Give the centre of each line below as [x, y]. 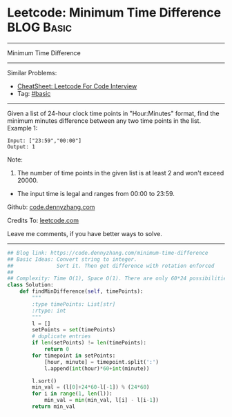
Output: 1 [21, 146]
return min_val [54, 407]
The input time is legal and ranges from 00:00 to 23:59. [96, 193]
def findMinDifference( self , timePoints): [81, 291]
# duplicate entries [61, 336]
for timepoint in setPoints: [74, 356]
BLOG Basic [40, 27]
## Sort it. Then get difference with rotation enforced [111, 266]
